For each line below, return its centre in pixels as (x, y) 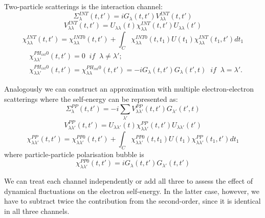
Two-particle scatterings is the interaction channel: (83, 6)
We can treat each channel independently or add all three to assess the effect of (129, 181)
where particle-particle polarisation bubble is (74, 154)
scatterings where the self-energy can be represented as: (91, 99)
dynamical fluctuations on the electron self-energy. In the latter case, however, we (132, 191)
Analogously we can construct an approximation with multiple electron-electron (129, 89)
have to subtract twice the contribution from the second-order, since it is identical (132, 201)
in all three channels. (37, 211)
